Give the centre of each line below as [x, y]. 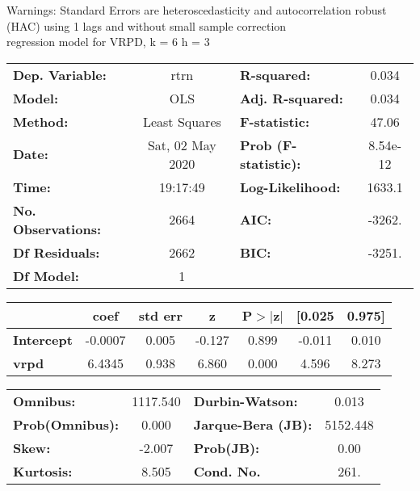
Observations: [57, 229]
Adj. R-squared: [291, 98]
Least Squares [182, 121]
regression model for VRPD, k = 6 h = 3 [108, 42]
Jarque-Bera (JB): [253, 424]
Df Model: [46, 275]
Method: [41, 121]
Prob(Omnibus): [66, 424]
